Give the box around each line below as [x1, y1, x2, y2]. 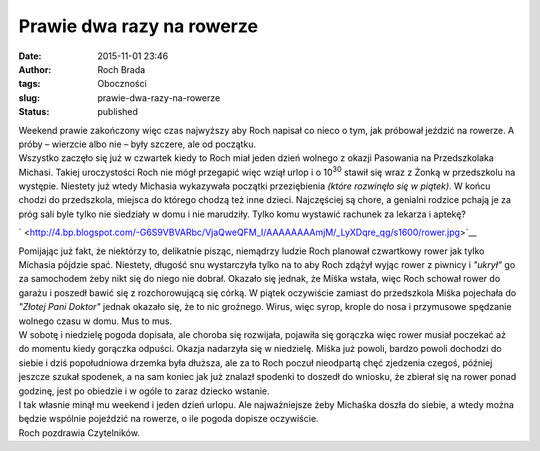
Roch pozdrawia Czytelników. [18, 426, 140, 439]
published [97, 106, 139, 118]
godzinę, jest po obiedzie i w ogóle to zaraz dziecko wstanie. [18, 385, 270, 397]
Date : [18, 50, 42, 62]
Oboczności [97, 78, 147, 90]
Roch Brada [97, 63, 146, 75]
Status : [18, 106, 50, 118]
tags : [18, 78, 41, 90]
